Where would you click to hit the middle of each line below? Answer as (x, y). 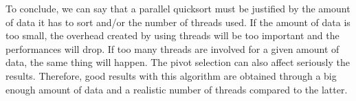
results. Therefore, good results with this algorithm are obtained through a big (171, 75)
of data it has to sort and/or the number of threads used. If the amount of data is (178, 22)
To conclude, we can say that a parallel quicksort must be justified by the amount (178, 8)
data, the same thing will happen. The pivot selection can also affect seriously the (178, 62)
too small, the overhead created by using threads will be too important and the (173, 35)
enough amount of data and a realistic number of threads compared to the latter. (177, 89)
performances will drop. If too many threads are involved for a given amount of (173, 48)
